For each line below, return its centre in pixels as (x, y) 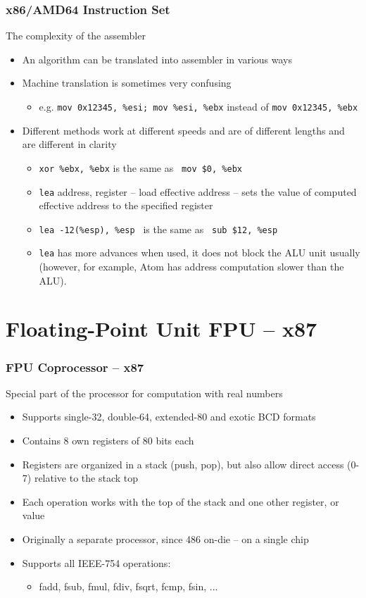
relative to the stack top (86, 478)
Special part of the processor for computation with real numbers (144, 393)
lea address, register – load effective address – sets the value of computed (198, 191)
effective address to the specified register (126, 205)
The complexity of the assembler (76, 36)
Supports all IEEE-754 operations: (96, 562)
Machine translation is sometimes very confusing (127, 83)
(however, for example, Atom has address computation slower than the (191, 267)
